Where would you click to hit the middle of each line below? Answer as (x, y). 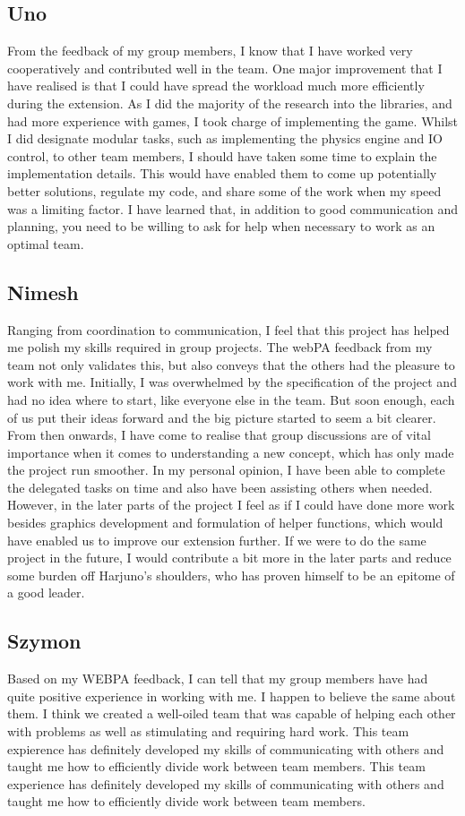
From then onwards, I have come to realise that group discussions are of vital (219, 435)
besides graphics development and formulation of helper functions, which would (225, 523)
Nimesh (43, 292)
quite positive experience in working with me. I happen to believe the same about (232, 696)
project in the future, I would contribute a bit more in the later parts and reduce (229, 558)
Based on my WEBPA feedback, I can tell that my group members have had (218, 679)
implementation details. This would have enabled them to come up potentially (222, 173)
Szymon (44, 641)
